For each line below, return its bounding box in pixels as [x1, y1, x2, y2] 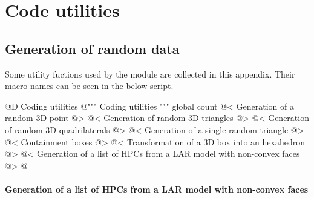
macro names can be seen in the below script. [5, 79, 174, 92]
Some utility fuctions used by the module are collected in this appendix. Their [5, 67, 295, 80]
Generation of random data [5, 39, 180, 58]
